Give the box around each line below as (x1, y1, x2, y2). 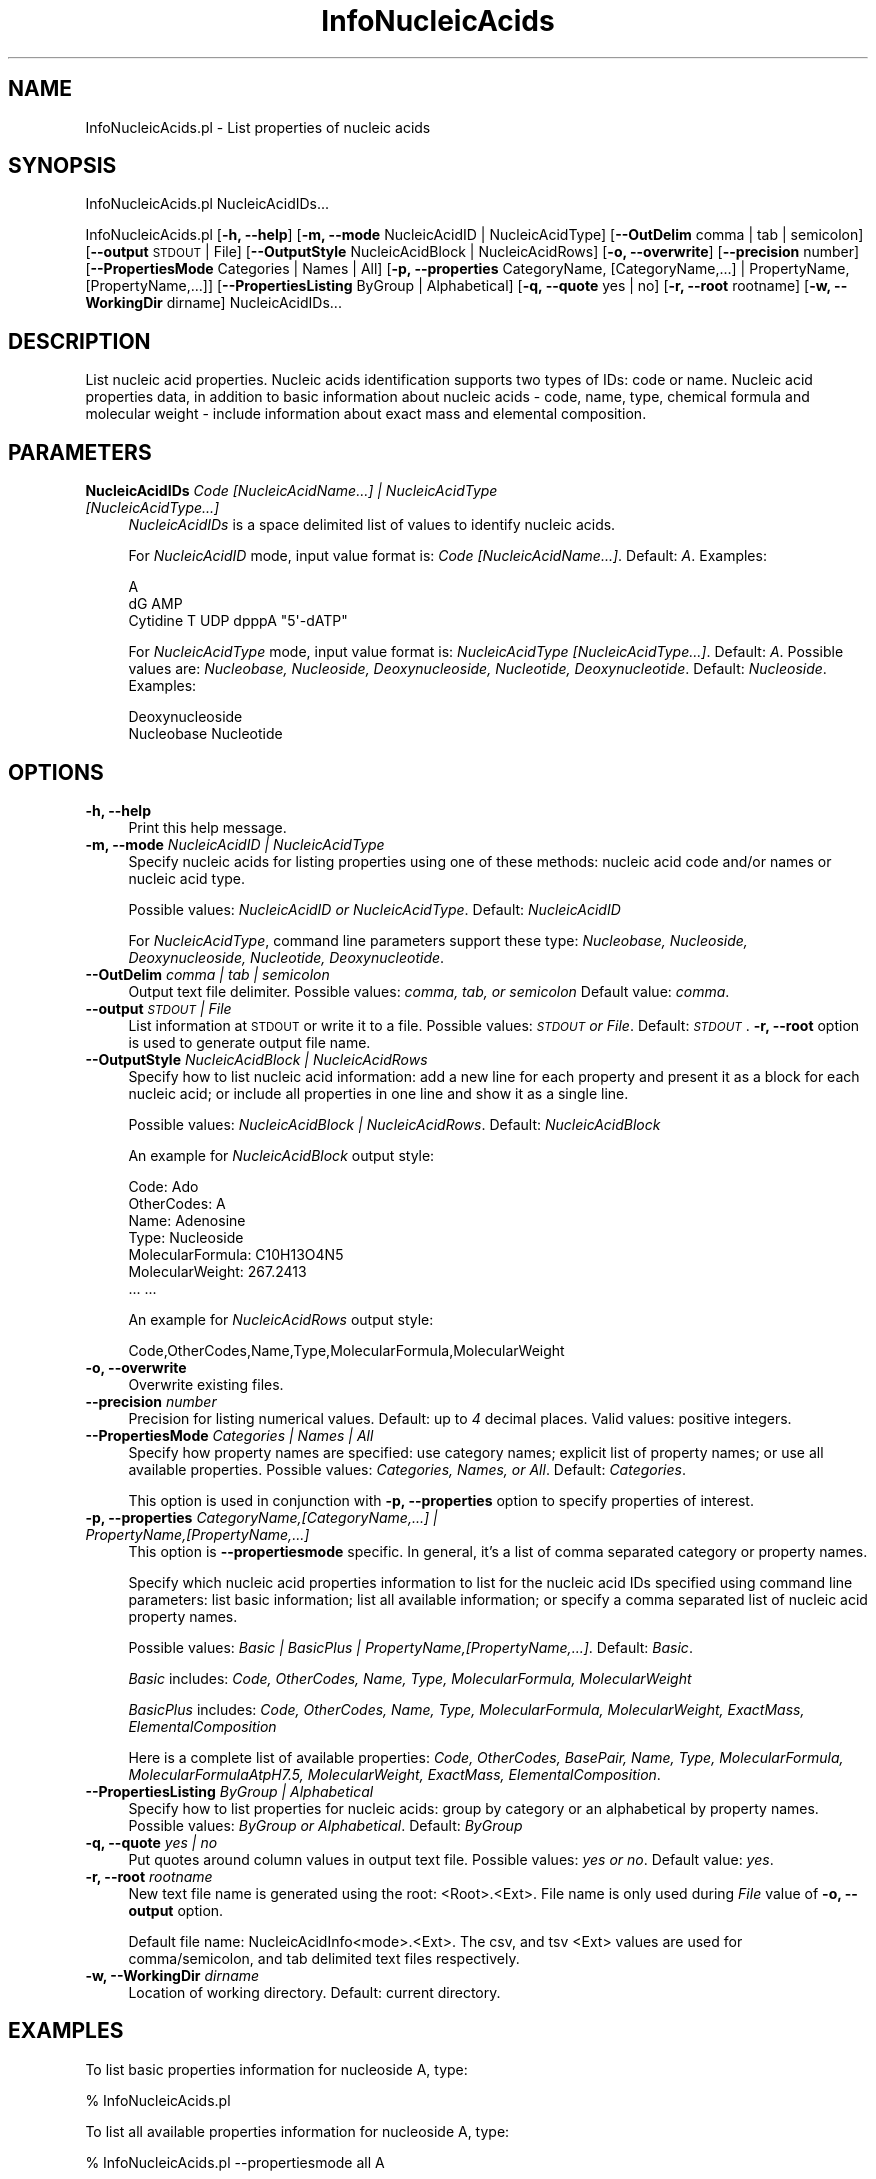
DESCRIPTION (8, 328, 151, 354)
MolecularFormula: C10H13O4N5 (128, 1245, 344, 1263)
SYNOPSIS (8, 153, 117, 179)
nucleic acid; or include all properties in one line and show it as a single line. (128, 1084, 629, 1102)
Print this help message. (128, 818, 287, 836)
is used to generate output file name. (128, 1033, 371, 1051)
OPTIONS (8, 759, 104, 785)
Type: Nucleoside (128, 1228, 244, 1246)
